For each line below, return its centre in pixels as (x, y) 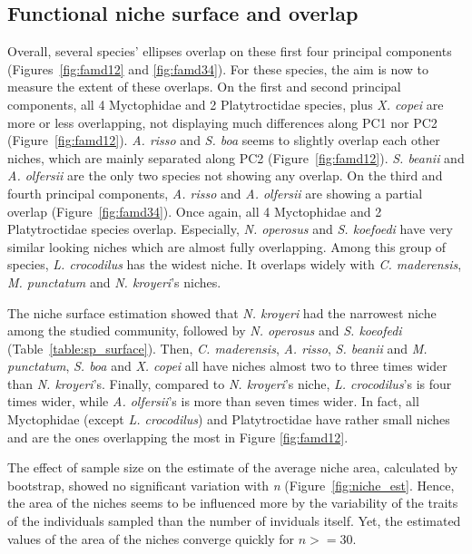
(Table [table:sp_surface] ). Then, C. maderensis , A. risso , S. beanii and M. (217, 348)
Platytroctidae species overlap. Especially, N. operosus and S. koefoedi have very (230, 229)
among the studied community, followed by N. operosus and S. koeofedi (205, 330)
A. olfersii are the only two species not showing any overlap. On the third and (225, 175)
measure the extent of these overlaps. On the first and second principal (204, 87)
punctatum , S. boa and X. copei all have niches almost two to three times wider (227, 366)
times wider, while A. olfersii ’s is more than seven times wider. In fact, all (213, 401)
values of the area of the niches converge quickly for (151, 538)
